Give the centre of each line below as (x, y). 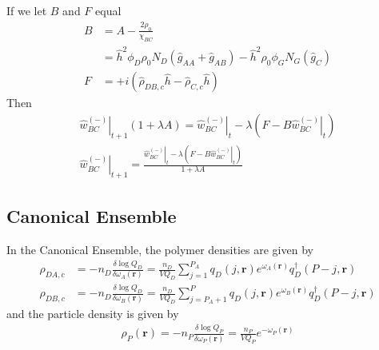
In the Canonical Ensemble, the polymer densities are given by (160, 250)
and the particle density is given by (93, 314)
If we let (27, 10)
